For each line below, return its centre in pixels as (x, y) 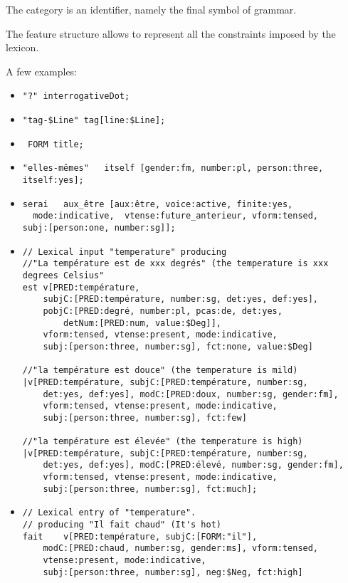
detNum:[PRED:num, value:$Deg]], (142, 323)
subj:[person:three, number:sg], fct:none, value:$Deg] (178, 346)
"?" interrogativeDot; (76, 96)
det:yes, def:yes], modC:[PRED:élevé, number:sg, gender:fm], (193, 465)
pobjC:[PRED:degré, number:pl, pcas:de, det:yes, (163, 311)
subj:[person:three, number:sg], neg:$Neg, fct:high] (173, 572)
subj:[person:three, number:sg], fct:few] (145, 417)
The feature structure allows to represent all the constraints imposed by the (171, 33)
